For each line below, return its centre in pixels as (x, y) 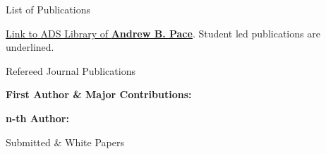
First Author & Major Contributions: (99, 94)
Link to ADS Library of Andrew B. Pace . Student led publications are (163, 33)
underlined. (30, 47)
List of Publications (48, 9)
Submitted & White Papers (65, 142)
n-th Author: (37, 118)
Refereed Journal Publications (71, 70)
